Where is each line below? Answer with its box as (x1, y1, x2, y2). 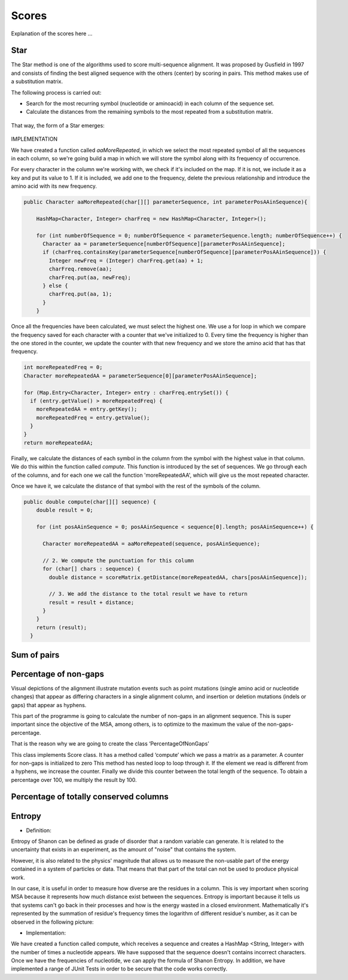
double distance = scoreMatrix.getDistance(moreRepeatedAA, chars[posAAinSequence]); (48, 574, 308, 580)
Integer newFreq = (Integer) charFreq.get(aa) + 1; (48, 257, 204, 264)
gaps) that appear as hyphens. (11, 701, 87, 708)
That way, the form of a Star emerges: (11, 121, 105, 129)
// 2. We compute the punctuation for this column (42, 557, 194, 564)
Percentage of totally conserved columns (11, 792, 169, 802)
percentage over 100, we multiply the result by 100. (11, 776, 137, 783)
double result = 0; (36, 507, 94, 514)
